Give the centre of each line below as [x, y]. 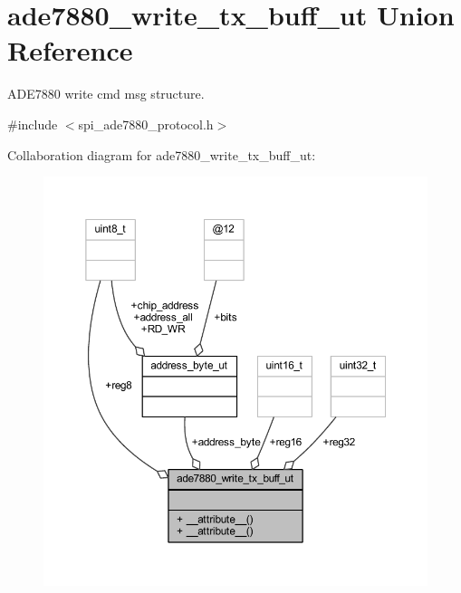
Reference [70, 50]
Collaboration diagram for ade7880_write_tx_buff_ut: [162, 154]
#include [33, 124]
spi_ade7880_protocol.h [146, 124]
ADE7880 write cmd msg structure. [106, 94]
